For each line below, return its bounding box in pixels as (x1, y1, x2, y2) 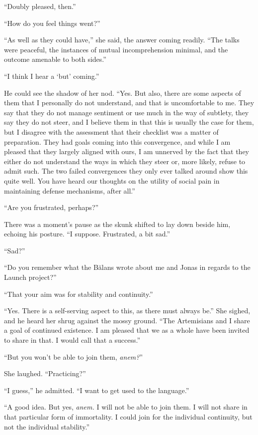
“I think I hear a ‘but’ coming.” (4, 70, 99, 81)
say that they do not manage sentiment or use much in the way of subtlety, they (4, 107, 249, 117)
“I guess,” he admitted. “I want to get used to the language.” (4, 385, 189, 395)
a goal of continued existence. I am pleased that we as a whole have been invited (4, 325, 250, 335)
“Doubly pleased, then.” (4, 1, 76, 11)
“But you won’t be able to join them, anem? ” (4, 351, 143, 362)
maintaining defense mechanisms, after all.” (4, 185, 135, 196)
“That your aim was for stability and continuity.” (4, 288, 153, 299)
